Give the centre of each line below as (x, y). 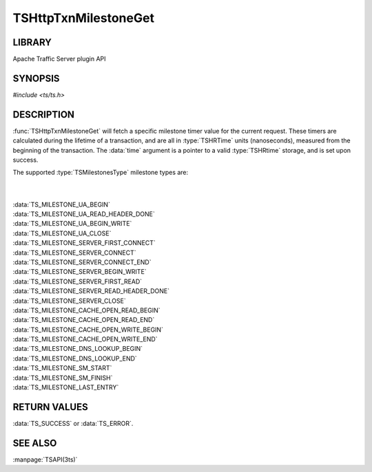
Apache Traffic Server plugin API (59, 59)
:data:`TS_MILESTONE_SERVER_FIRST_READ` (77, 281)
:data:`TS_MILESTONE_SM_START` (62, 368)
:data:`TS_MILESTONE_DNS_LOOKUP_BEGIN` (78, 349)
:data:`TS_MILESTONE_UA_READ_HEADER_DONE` (84, 214)
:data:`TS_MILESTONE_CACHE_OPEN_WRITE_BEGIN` (88, 330)
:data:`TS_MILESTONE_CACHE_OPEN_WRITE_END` (85, 339)
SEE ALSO (35, 443)
